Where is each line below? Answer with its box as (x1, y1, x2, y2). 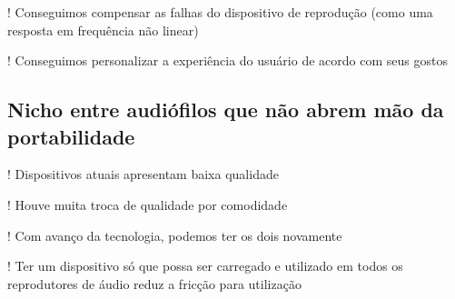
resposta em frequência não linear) (7, 20, 199, 39)
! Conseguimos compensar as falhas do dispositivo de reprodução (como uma (7, 3, 433, 21)
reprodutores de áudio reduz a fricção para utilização (7, 274, 302, 293)
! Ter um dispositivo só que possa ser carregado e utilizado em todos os (7, 256, 403, 275)
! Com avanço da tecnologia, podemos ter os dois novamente (7, 225, 342, 244)
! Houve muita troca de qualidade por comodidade (7, 194, 288, 214)
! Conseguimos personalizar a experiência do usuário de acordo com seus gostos (7, 51, 448, 70)
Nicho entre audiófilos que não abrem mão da (7, 95, 444, 124)
